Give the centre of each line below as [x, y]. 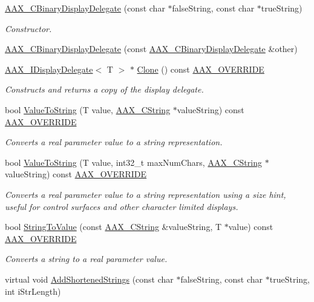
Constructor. [28, 28]
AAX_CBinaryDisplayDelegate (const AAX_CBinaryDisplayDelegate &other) [151, 49]
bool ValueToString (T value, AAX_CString [88, 109]
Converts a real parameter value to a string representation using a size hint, [146, 194]
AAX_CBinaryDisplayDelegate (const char [85, 8]
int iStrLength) [33, 291]
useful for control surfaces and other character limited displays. [122, 206]
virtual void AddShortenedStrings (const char [89, 279]
